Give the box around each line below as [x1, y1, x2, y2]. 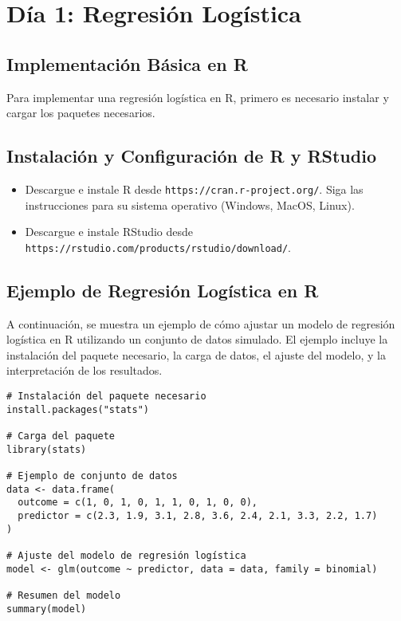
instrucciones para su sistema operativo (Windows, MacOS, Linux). [25, 196, 355, 213]
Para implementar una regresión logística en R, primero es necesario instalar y [6, 88, 389, 105]
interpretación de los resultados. [6, 362, 163, 379]
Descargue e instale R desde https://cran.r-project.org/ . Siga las [25, 180, 364, 197]
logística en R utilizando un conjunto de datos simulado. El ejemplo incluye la [6, 331, 388, 348]
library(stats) [6, 443, 87, 455]
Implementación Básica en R [6, 51, 248, 76]
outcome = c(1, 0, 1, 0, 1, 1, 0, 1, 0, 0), [18, 497, 258, 509]
